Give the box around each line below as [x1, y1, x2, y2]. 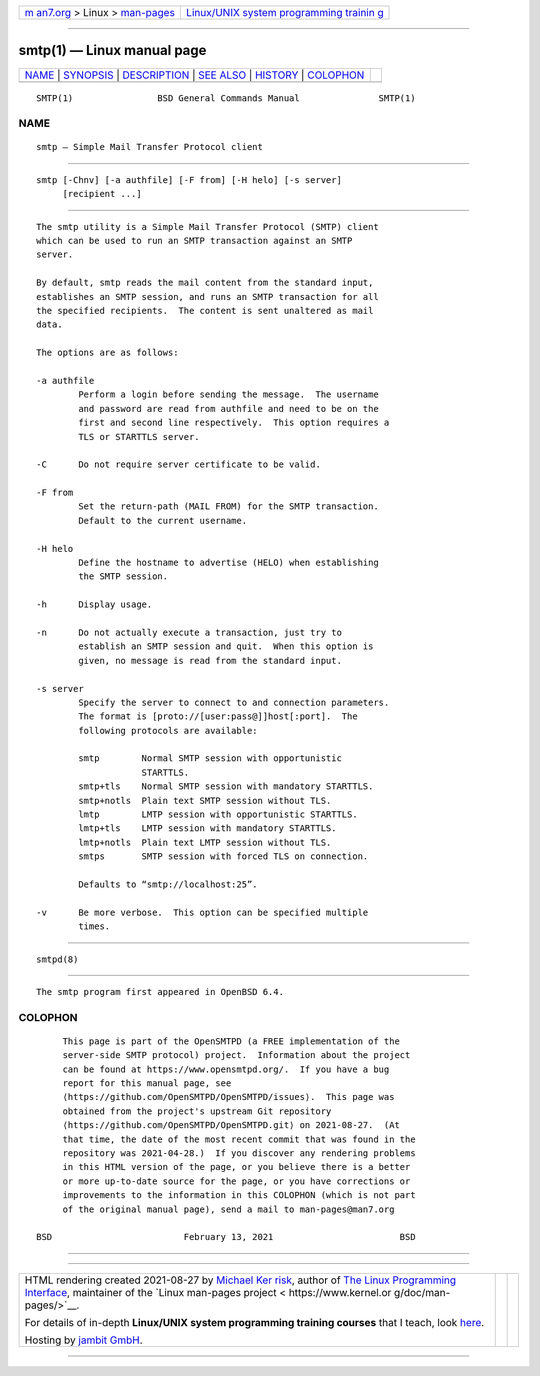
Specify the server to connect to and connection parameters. [78, 696, 390, 708]
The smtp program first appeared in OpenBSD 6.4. [36, 986, 285, 997]
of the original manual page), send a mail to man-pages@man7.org [62, 1203, 395, 1215]
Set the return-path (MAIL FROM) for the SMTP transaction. [78, 501, 379, 512]
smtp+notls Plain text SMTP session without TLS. [78, 795, 332, 806]
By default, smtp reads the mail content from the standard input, [36, 277, 374, 289]
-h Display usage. [36, 599, 153, 610]
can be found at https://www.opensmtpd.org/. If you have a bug [62, 1063, 390, 1075]
